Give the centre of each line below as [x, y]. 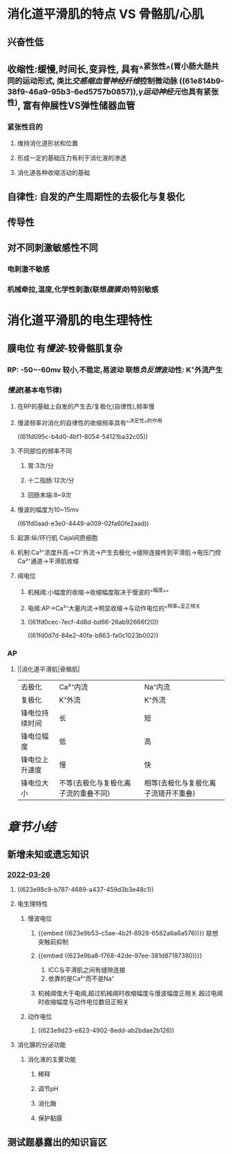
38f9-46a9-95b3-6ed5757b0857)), [73, 92]
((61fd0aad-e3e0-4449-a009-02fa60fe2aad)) [83, 523]
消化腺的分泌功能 [41, 1045]
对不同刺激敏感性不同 [52, 248]
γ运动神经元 [159, 92]
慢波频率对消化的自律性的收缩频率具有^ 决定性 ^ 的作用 [89, 422]
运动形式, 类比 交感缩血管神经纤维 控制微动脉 [100, 81]
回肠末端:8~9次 [49, 494]
